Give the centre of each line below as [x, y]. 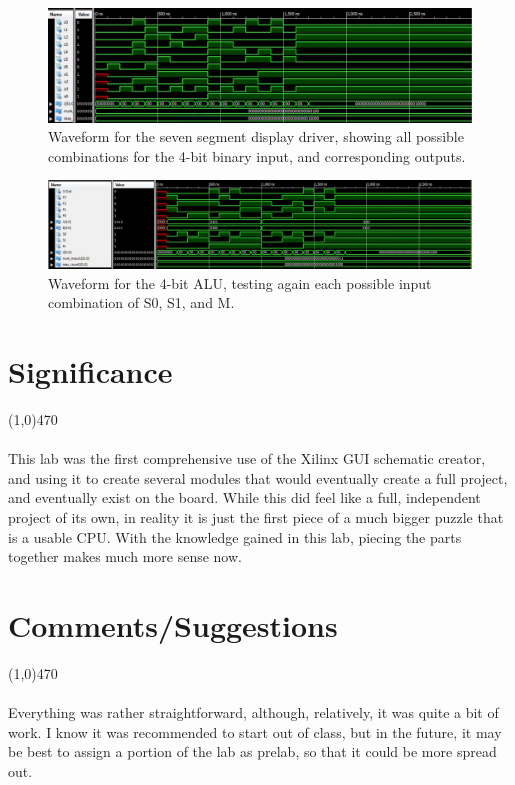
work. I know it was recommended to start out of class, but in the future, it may [255, 731]
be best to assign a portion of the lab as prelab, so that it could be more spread [252, 751]
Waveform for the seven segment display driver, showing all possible [256, 136]
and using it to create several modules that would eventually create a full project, [258, 477]
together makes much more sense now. [125, 556]
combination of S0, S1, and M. [141, 302]
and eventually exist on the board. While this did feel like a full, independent [244, 497]
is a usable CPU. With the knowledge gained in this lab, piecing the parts [235, 536]
